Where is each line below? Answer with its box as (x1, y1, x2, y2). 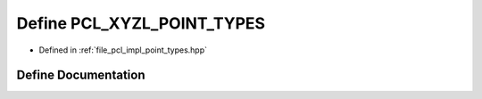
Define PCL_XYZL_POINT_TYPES (16, 13, 266, 33)
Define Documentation (16, 68, 145, 83)
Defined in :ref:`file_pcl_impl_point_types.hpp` (38, 45, 208, 55)
